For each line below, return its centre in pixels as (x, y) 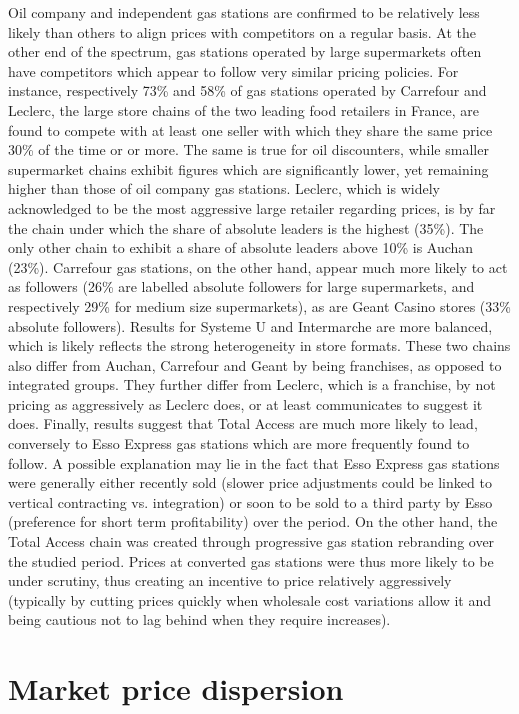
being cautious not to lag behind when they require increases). (199, 619)
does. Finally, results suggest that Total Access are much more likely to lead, (243, 423)
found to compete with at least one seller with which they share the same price (250, 129)
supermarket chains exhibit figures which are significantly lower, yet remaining (248, 168)
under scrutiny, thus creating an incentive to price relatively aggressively (230, 580)
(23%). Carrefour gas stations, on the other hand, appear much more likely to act (258, 266)
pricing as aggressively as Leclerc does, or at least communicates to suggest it (245, 403)
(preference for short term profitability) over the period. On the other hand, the (253, 521)
